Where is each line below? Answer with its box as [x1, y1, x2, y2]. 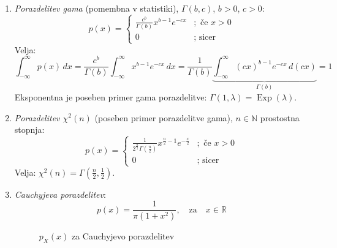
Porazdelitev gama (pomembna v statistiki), [14, 2, 179, 14]
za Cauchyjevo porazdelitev [71, 230, 175, 242]
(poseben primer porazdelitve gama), [94, 111, 233, 124]
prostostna [260, 111, 300, 124]
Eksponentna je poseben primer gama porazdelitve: [14, 90, 207, 103]
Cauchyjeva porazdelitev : [14, 187, 106, 200]
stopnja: [14, 123, 45, 136]
